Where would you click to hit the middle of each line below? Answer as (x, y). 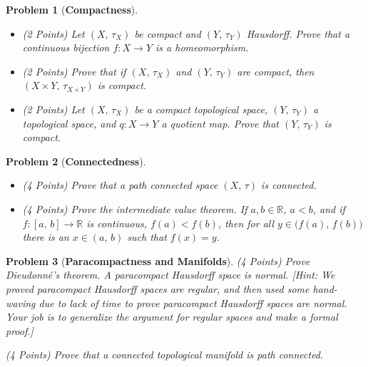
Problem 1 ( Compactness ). (72, 9)
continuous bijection (66, 47)
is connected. (289, 185)
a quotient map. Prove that (220, 123)
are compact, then (276, 71)
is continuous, (117, 223)
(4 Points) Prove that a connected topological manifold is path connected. (165, 355)
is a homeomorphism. (202, 47)
